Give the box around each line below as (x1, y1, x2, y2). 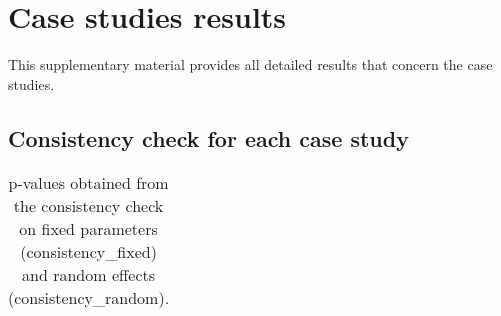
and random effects (22, 262, 156, 286)
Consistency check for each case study (8, 122, 409, 153)
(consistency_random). (8, 285, 170, 309)
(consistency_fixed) (20, 239, 157, 263)
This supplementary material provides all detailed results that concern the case (8, 54, 493, 75)
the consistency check (13, 193, 164, 217)
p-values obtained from (8, 170, 169, 194)
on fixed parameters (19, 216, 158, 240)
